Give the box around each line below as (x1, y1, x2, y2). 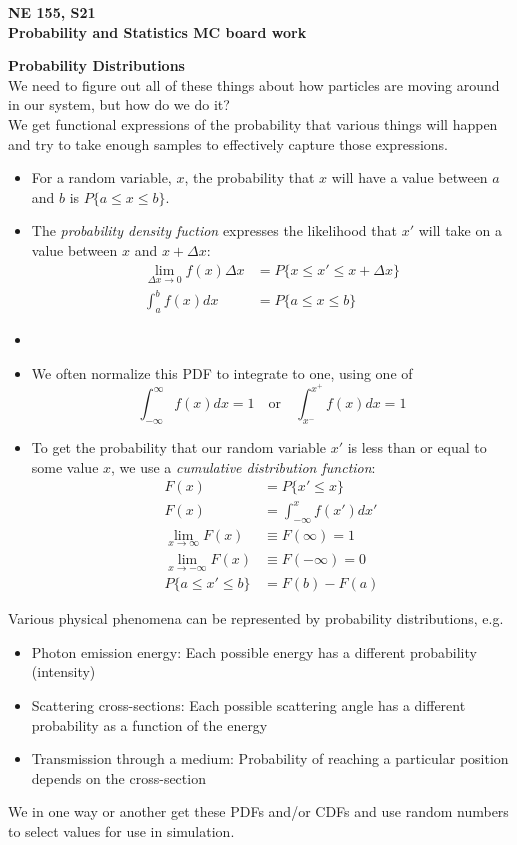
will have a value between (331, 167, 488, 188)
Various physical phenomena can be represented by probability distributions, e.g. (8, 608, 504, 629)
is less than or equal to (347, 437, 487, 458)
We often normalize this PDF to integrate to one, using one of (31, 362, 413, 383)
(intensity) (31, 661, 96, 682)
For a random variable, (31, 167, 172, 188)
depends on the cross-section (31, 767, 206, 788)
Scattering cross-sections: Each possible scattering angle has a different (31, 695, 466, 715)
